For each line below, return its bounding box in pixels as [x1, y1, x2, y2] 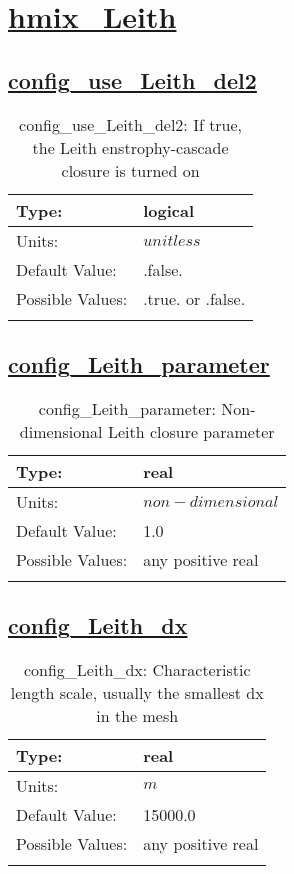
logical [143, 198, 194, 222]
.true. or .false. [143, 286, 246, 310]
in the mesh [96, 703, 179, 727]
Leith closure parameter [107, 419, 275, 443]
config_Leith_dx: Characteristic [23, 657, 251, 681]
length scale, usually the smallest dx [10, 680, 264, 704]
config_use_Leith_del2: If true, [19, 112, 243, 136]
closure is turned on [61, 158, 200, 182]
